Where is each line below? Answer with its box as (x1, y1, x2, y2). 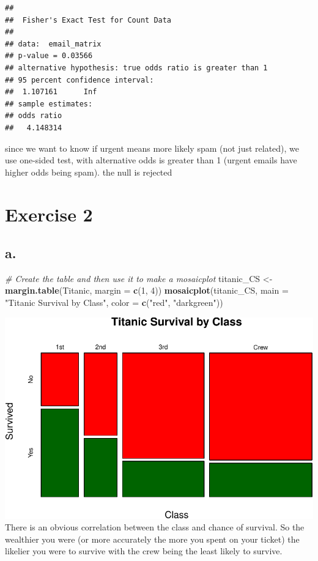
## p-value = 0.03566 (5, 51, 93, 61)
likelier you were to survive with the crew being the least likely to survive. (5, 544, 283, 557)
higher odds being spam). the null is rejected (5, 165, 172, 178)
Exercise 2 (5, 201, 93, 226)
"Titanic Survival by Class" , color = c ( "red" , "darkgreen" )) (5, 296, 223, 309)
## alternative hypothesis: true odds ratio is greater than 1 (5, 63, 268, 72)
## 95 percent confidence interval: (5, 75, 154, 84)
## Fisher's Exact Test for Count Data (5, 15, 172, 24)
